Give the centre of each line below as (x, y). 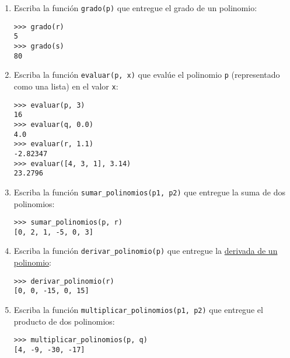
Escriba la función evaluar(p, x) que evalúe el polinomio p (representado (147, 75)
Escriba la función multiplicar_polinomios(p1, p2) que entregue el (138, 309)
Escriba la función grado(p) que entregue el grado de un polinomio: (135, 8)
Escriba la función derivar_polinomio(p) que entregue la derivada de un (146, 251)
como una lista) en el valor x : (66, 86)
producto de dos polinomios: (64, 321)
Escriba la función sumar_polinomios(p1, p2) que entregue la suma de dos (149, 192)
